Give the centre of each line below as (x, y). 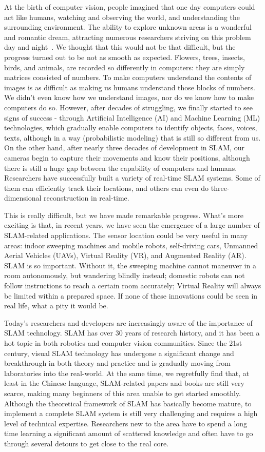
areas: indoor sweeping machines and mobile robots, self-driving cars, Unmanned (131, 245)
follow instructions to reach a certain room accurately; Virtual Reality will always (133, 286)
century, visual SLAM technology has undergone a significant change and (119, 353)
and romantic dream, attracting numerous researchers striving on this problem (128, 37)
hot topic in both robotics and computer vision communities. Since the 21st (123, 343)
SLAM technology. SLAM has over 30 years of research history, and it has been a (132, 333)
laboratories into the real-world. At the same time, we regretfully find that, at (127, 373)
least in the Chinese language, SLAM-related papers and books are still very (124, 383)
